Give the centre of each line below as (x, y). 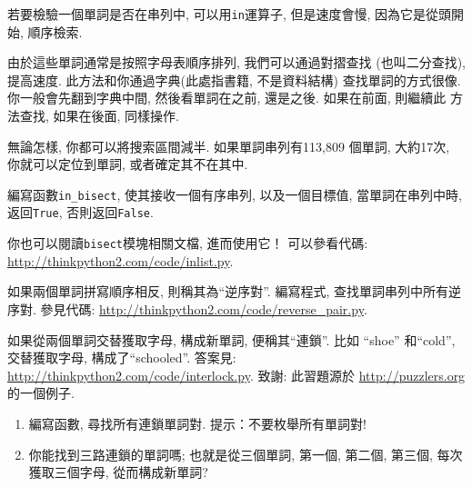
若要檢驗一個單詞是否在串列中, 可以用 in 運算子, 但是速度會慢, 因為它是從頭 (229, 14)
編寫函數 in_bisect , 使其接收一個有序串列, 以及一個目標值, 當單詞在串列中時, (235, 194)
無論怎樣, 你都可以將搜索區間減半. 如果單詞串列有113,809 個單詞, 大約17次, (229, 146)
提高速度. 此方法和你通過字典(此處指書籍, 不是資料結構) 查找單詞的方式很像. (234, 80)
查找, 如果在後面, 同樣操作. (99, 116)
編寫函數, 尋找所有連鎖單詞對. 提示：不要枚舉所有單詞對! (197, 423)
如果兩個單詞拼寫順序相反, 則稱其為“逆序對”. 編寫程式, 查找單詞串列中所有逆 (234, 291)
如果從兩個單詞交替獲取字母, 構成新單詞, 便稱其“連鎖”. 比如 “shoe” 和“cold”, (231, 339)
